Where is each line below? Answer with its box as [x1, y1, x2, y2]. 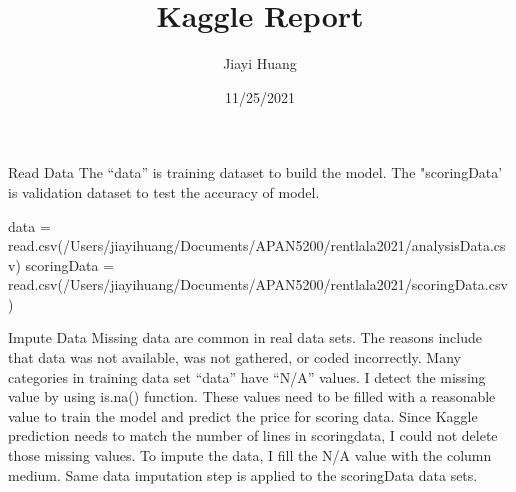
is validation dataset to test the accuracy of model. [8, 181, 320, 202]
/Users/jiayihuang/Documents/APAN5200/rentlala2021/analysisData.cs [62, 235, 506, 256]
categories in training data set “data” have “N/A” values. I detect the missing [8, 366, 486, 387]
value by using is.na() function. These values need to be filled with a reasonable [8, 386, 496, 407]
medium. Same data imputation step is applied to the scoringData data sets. [8, 464, 478, 485]
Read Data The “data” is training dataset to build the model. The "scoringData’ [8, 162, 503, 183]
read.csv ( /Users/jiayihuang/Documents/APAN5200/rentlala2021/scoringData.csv [8, 274, 508, 295]
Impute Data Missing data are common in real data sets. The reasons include [8, 327, 483, 348]
